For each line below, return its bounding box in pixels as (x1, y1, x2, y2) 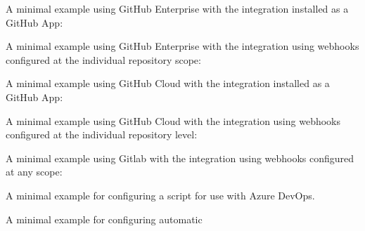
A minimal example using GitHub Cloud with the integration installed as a (6, 76, 330, 91)
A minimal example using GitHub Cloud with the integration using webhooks (6, 113, 341, 128)
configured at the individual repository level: (6, 127, 198, 142)
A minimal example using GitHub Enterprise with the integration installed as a (6, 1, 349, 15)
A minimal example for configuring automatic (6, 211, 203, 226)
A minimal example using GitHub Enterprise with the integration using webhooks (6, 39, 359, 53)
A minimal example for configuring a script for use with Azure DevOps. (6, 187, 315, 202)
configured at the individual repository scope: (6, 52, 201, 67)
